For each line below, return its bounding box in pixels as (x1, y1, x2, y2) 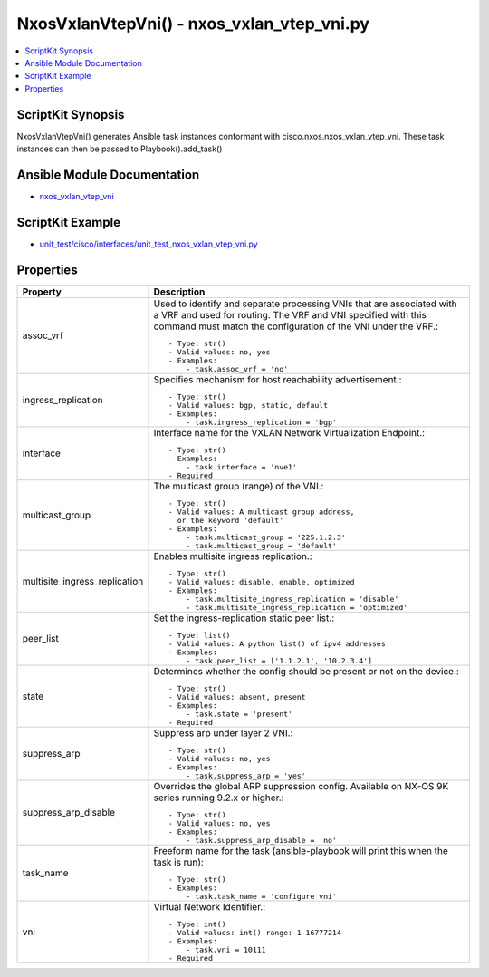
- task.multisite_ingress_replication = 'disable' (186, 594, 399, 604)
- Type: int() (168, 919, 226, 929)
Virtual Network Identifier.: (153, 900, 266, 913)
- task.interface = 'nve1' (186, 462, 298, 471)
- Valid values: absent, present (168, 692, 307, 701)
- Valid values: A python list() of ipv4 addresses (168, 639, 386, 648)
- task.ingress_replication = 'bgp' (186, 417, 337, 427)
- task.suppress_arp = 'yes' (186, 770, 307, 780)
